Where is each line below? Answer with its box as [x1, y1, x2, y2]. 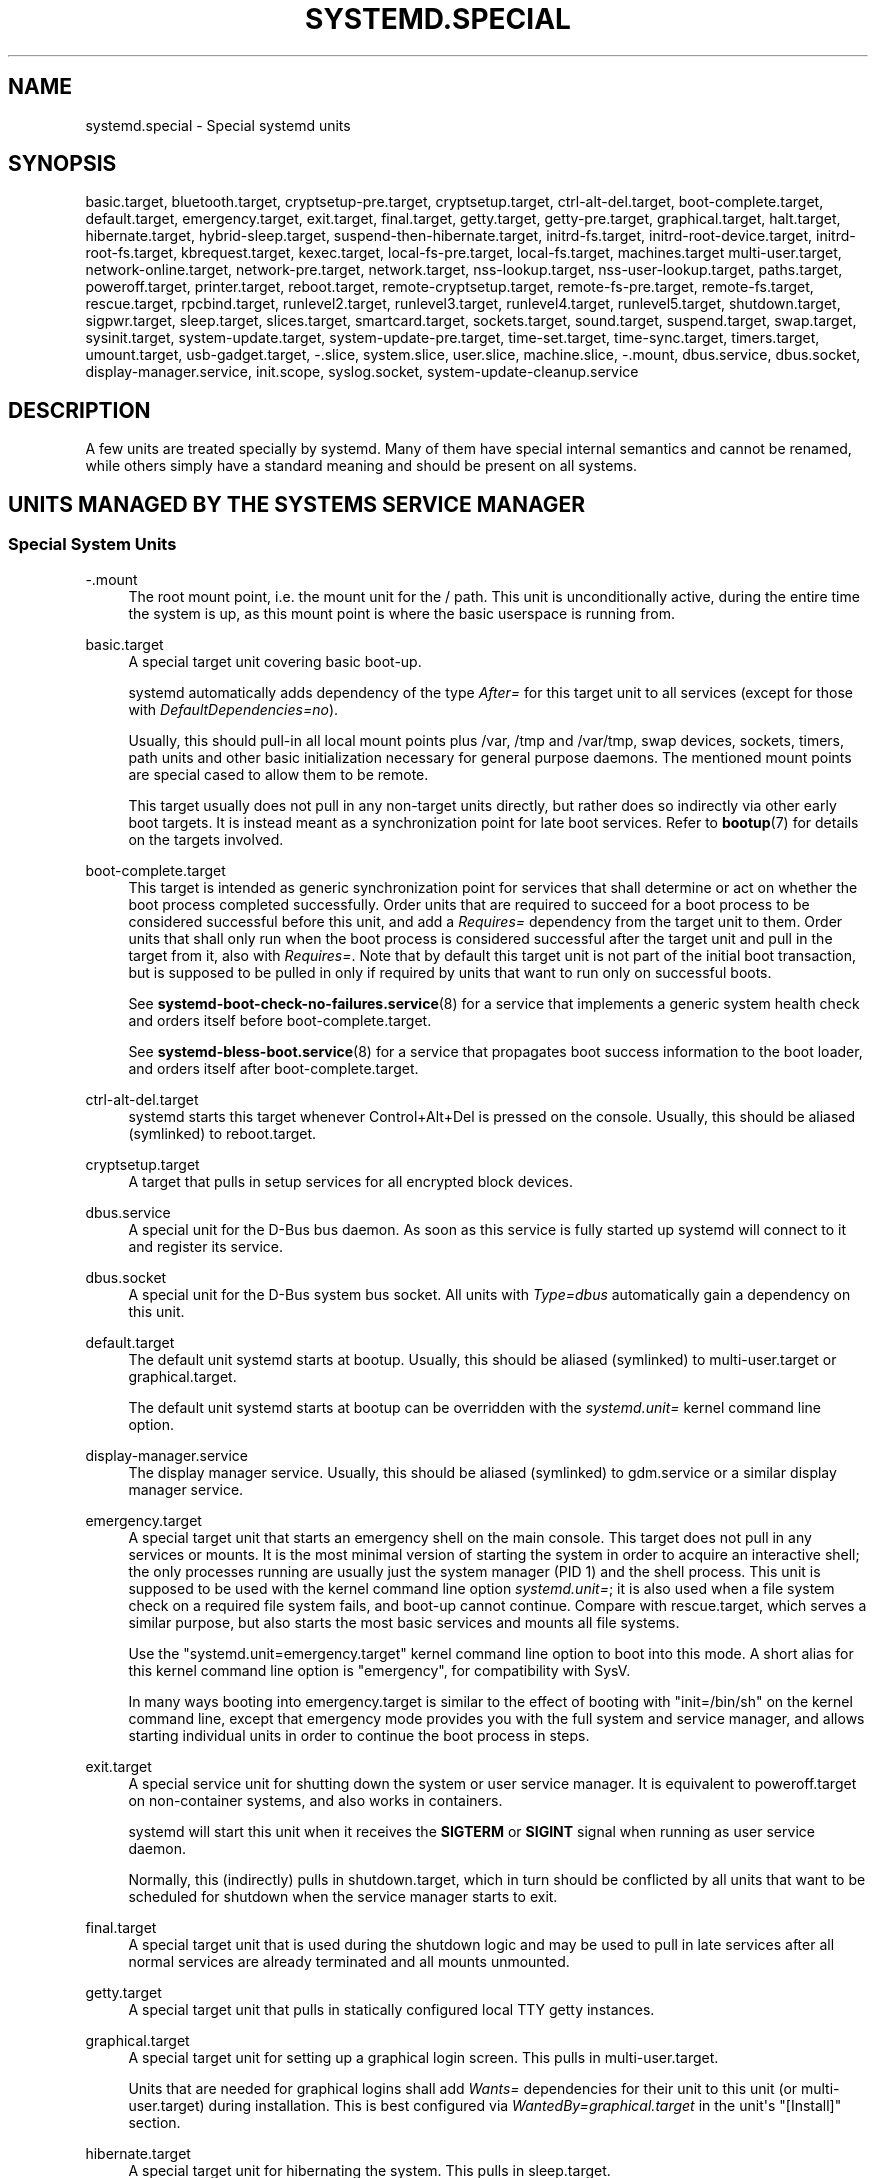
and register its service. [128, 1237, 284, 1255]
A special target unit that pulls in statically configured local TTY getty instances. [128, 2000, 655, 2018]
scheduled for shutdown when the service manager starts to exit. [128, 1887, 558, 1905]
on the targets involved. [128, 830, 284, 848]
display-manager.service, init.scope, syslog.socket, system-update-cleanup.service [85, 363, 639, 381]
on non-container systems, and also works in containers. [128, 1791, 503, 1809]
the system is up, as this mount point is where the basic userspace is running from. [128, 604, 676, 622]
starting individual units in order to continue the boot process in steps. [128, 1726, 590, 1744]
